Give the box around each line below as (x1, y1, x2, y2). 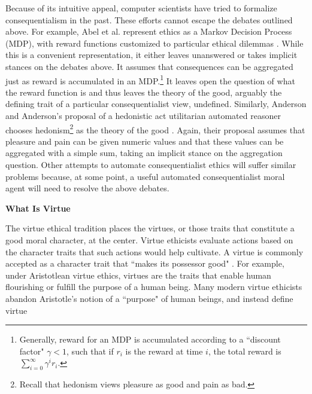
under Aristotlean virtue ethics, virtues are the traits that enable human (5, 268, 271, 281)
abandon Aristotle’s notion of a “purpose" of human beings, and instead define (5, 292, 293, 304)
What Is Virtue (5, 201, 71, 214)
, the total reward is (208, 344, 281, 357)
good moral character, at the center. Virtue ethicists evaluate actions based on (5, 234, 293, 246)
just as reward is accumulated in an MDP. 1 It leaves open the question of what (5, 72, 295, 87)
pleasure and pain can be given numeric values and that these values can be (5, 135, 284, 147)
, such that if (66, 344, 114, 357)
